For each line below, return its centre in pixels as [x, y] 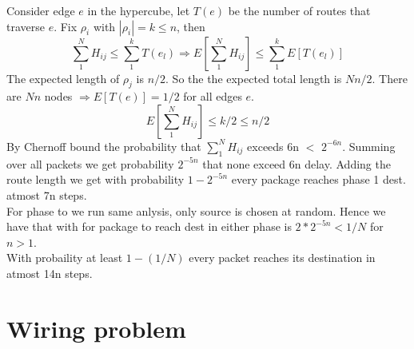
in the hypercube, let [139, 10]
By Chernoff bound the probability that [104, 146]
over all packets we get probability [90, 163]
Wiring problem [96, 328]
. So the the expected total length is [254, 78]
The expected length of [63, 78]
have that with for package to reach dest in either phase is [149, 226]
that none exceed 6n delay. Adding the [297, 163]
